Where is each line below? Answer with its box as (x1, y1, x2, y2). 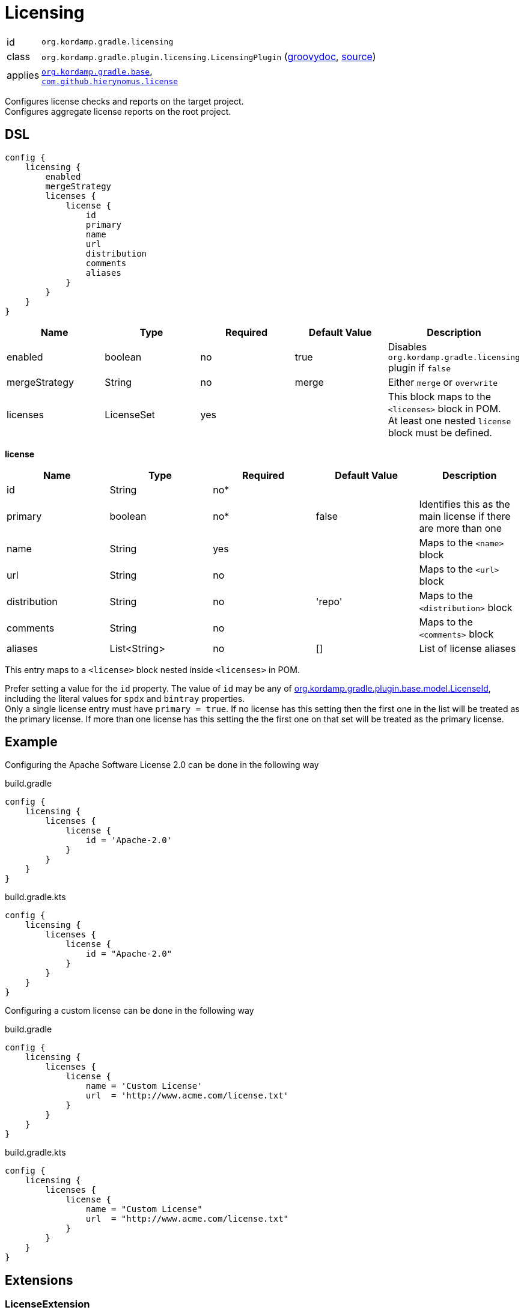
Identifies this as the (419, 498, 510, 510)
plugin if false (388, 361, 451, 374)
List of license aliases (419, 642, 516, 654)
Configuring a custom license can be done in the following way (5, 1005, 254, 1016)
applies (7, 69, 40, 82)
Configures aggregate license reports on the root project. (5, 106, 231, 117)
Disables (388, 340, 427, 353)
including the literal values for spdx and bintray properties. (5, 693, 245, 704)
